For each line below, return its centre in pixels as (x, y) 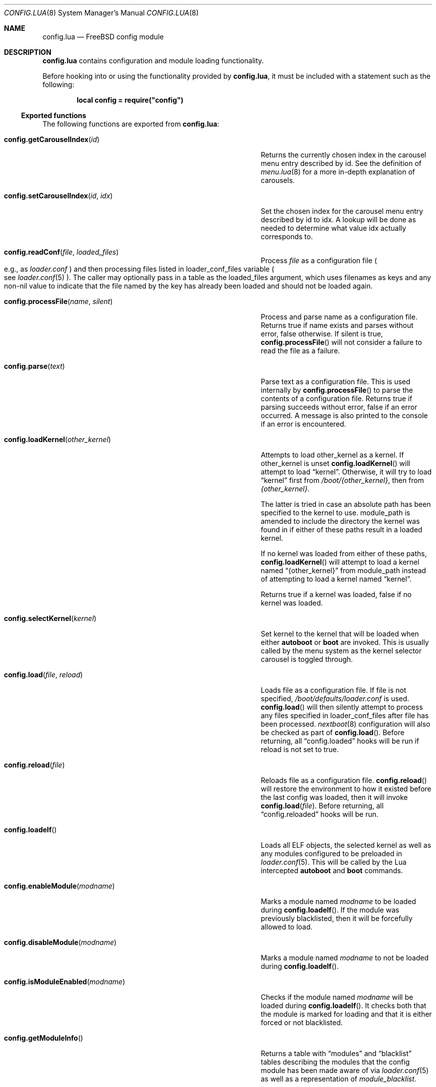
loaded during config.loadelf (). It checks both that (344, 1006)
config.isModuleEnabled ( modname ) (65, 982)
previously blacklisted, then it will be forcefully (337, 918)
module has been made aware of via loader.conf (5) (345, 1070)
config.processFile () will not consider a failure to (341, 342)
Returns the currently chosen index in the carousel (344, 155)
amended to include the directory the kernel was (340, 521)
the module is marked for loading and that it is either (346, 1014)
